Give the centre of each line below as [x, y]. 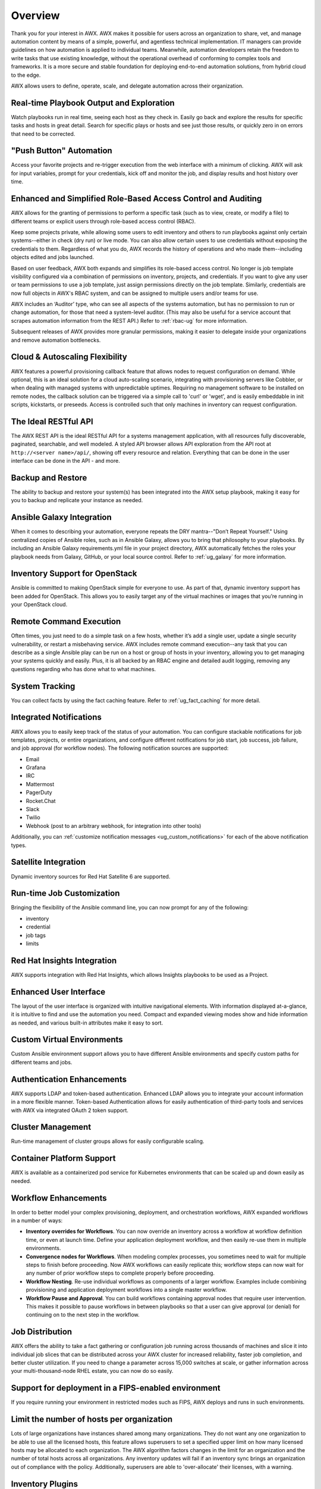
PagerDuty [39, 793]
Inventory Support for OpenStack [74, 574]
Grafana [36, 768]
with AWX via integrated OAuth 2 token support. [70, 1110]
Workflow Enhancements [59, 1198]
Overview [35, 15]
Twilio [33, 817]
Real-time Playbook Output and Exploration [93, 103]
